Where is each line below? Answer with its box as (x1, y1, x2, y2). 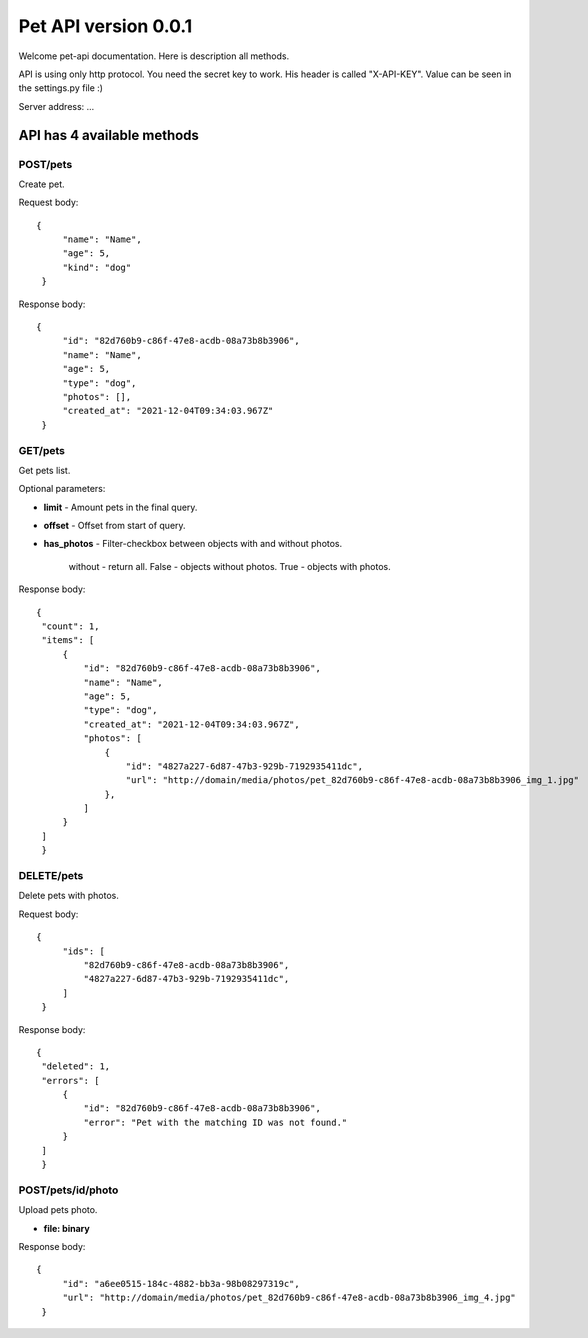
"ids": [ (62, 945, 105, 957)
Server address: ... (18, 100, 95, 112)
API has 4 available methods (18, 126, 200, 144)
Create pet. (18, 178, 65, 190)
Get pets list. (18, 464, 71, 476)
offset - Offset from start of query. (43, 520, 186, 532)
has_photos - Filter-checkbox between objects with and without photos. (43, 538, 343, 550)
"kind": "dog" (62, 261, 132, 273)
